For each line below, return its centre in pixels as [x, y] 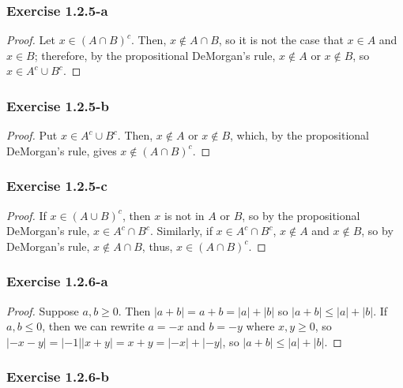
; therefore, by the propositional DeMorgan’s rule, [155, 55]
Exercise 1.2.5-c [57, 186]
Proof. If [26, 215]
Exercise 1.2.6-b [58, 377]
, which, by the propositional [299, 135]
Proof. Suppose [43, 310]
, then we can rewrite [93, 326]
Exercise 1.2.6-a [57, 281]
